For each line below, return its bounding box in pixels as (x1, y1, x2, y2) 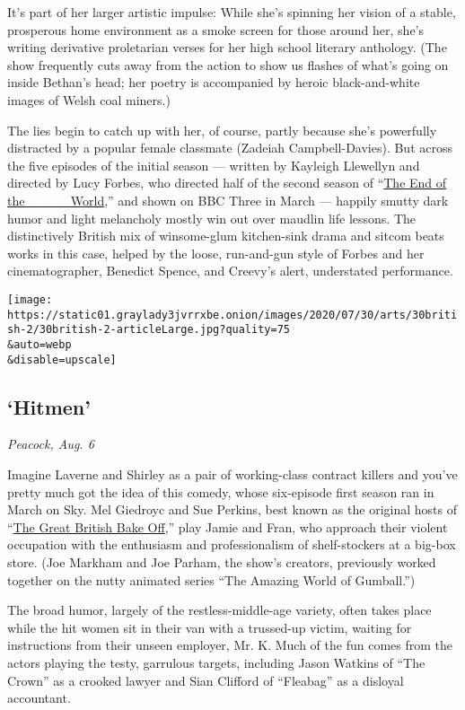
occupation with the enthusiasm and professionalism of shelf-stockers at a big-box (7, 535, 456, 554)
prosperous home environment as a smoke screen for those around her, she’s (7, 20, 425, 39)
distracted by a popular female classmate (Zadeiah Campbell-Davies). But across (7, 138, 452, 157)
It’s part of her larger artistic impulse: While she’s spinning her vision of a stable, (7, 3, 456, 21)
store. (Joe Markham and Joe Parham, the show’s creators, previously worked (7, 552, 436, 571)
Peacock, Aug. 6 (7, 434, 94, 453)
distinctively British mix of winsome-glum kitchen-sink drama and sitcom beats (7, 226, 444, 245)
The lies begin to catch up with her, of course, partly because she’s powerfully (7, 120, 437, 139)
